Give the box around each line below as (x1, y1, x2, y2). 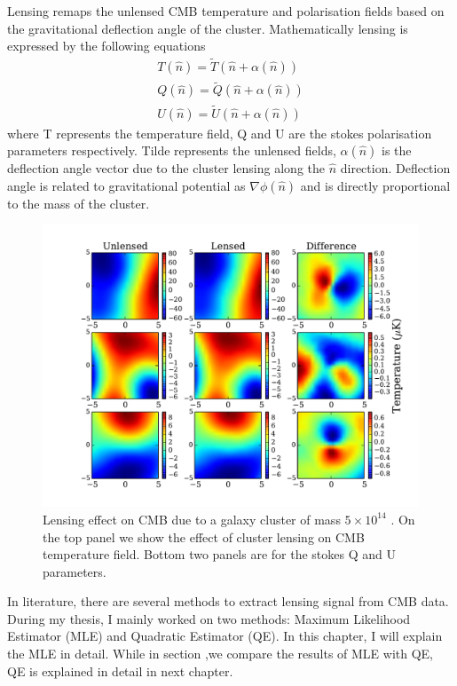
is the (382, 141, 412, 160)
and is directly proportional (300, 176, 451, 194)
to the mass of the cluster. (7, 193, 150, 212)
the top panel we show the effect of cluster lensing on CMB (43, 527, 365, 546)
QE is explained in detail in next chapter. (7, 661, 233, 680)
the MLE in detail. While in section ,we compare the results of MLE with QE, (7, 644, 434, 663)
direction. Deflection (340, 159, 451, 177)
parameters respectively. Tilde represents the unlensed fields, (7, 141, 336, 160)
